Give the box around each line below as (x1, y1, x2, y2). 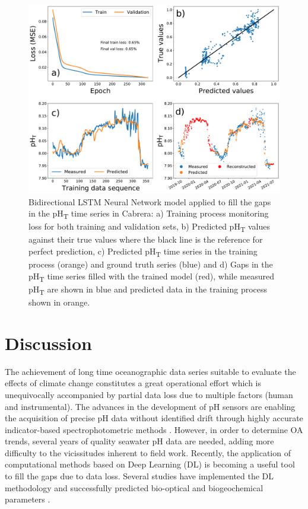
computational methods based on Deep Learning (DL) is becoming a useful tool (5, 458, 295, 470)
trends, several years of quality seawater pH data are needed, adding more (5, 435, 274, 447)
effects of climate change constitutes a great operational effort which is (5, 377, 262, 389)
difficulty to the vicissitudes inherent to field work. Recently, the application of (5, 446, 291, 459)
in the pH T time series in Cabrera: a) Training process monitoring (28, 207, 269, 221)
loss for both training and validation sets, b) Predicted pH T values (28, 220, 270, 234)
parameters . (5, 493, 50, 505)
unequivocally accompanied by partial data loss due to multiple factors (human (5, 388, 293, 400)
